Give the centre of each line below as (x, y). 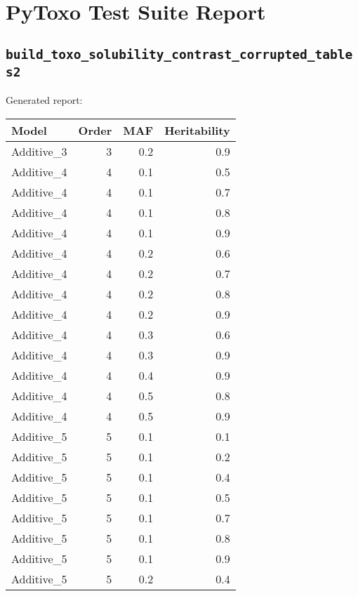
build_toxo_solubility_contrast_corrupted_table (179, 54)
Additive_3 (39, 151)
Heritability (197, 130)
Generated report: (44, 100)
